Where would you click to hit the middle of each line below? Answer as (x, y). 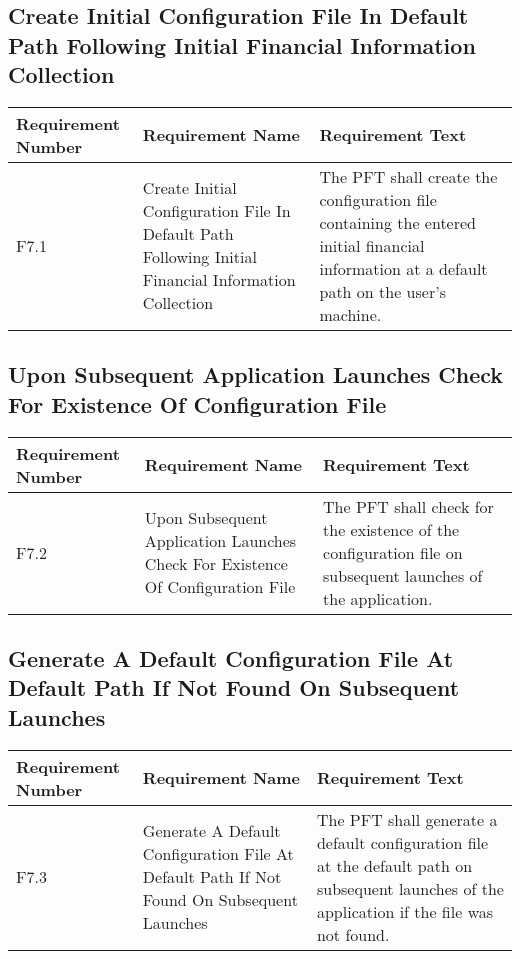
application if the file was (405, 911)
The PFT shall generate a (407, 819)
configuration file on (393, 552)
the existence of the (391, 529)
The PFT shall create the (408, 176)
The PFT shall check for (408, 506)
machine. (350, 314)
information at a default (403, 268)
